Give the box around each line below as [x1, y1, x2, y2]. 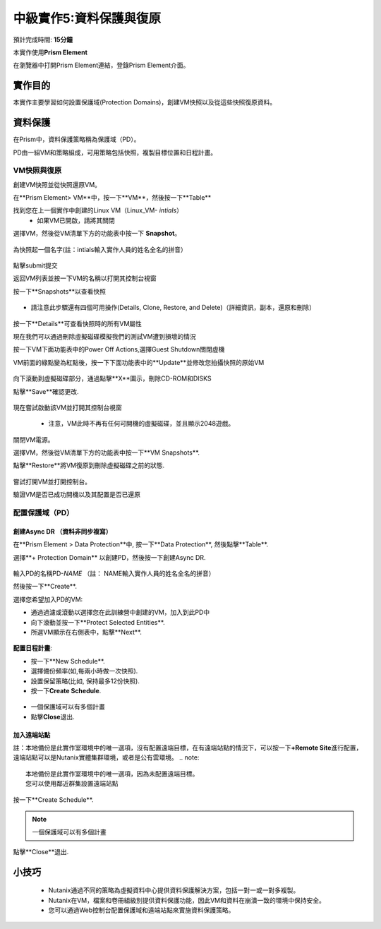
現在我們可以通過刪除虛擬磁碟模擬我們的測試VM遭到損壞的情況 [13, 332, 197, 340]
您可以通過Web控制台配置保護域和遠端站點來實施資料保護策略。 [48, 906, 235, 914]
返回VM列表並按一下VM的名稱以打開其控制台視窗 [13, 274, 157, 282]
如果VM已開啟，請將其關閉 [37, 216, 116, 224]
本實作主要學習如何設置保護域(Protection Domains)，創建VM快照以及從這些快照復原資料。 [13, 98, 277, 107]
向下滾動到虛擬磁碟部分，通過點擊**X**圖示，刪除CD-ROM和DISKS [13, 374, 212, 383]
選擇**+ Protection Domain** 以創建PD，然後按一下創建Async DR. [13, 553, 206, 561]
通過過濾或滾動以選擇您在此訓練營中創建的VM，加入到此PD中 [30, 608, 210, 617]
